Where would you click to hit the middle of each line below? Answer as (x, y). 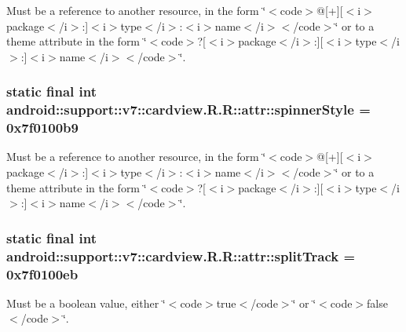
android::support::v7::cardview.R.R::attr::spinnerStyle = (188, 109)
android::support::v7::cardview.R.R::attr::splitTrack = (181, 255)
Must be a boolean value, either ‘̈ (86, 303)
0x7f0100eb (42, 274)
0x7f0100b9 (42, 128)
